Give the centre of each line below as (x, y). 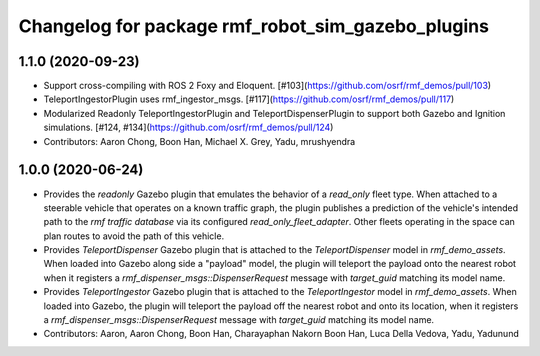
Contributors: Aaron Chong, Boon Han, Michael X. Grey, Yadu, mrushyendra (199, 141)
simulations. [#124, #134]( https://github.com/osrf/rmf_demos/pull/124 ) (188, 127)
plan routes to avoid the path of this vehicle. (134, 236)
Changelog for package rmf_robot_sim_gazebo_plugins (254, 26)
